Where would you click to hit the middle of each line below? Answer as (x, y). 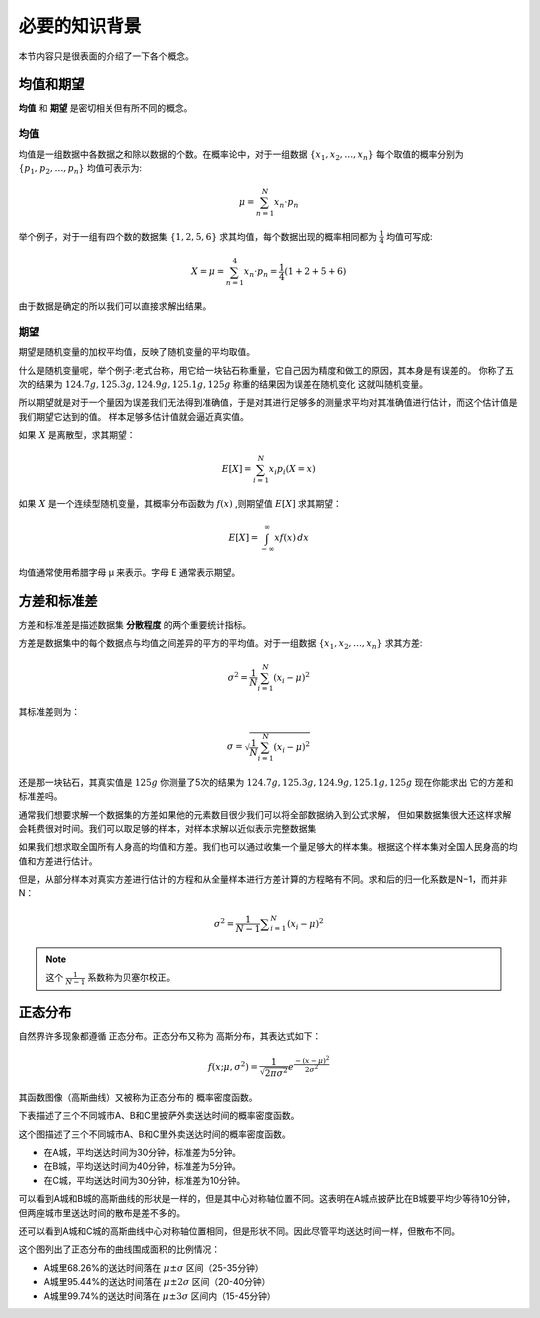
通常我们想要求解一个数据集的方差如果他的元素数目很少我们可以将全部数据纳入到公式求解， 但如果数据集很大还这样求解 (265, 814)
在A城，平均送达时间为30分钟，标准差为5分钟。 (142, 1152)
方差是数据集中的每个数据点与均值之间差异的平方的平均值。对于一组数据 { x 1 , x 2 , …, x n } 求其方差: (220, 644)
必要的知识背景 (80, 26)
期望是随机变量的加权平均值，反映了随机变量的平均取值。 (136, 352)
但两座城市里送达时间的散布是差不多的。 (101, 1212)
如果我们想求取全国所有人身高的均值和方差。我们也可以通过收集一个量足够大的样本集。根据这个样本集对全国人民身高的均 (268, 847)
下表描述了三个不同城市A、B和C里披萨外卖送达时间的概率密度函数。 (159, 1116)
